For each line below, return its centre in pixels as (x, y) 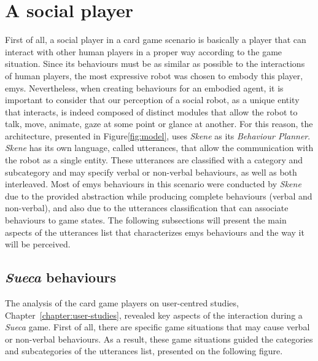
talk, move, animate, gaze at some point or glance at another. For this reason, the (159, 124)
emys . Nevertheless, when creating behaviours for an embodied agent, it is (144, 87)
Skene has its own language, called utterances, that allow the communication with (159, 148)
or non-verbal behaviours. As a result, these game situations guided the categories (159, 339)
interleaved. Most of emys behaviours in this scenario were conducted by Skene (153, 184)
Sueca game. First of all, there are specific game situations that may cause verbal (157, 327)
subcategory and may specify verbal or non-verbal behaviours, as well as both (151, 172)
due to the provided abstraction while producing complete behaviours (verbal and (159, 196)
